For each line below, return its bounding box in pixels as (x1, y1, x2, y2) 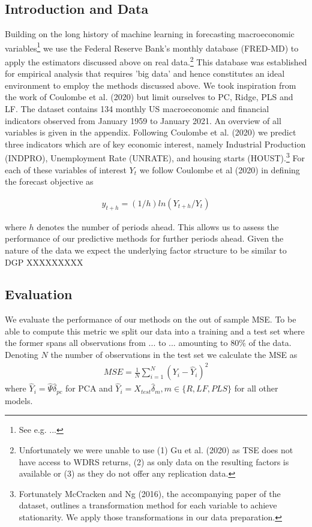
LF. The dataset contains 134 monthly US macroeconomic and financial (5, 103, 269, 115)
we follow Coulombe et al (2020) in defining (139, 163, 300, 176)
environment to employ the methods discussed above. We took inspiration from (5, 79, 296, 91)
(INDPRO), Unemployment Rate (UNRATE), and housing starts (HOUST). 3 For (5, 150, 305, 164)
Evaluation (5, 285, 73, 303)
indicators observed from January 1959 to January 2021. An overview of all (5, 114, 281, 127)
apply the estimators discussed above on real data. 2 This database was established (5, 54, 307, 68)
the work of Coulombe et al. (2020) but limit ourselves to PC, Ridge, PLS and (5, 91, 293, 103)
